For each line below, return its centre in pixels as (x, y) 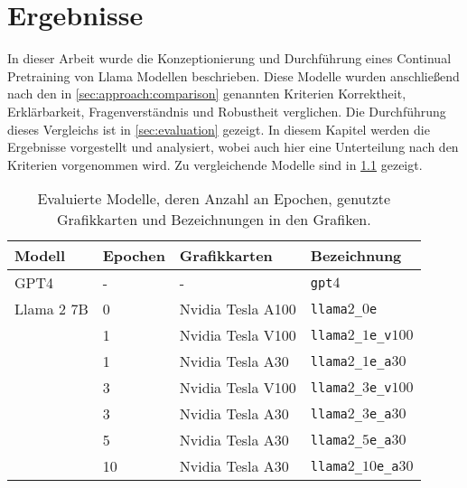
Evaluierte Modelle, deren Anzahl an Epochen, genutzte (214, 199)
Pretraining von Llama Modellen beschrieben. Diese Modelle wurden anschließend (233, 75)
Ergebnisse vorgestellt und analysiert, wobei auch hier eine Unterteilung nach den (233, 147)
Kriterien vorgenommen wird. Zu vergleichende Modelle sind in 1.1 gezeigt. (215, 164)
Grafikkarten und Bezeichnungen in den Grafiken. (214, 220)
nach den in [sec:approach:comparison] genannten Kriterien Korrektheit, (207, 94)
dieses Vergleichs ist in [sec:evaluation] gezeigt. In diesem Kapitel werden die (219, 129)
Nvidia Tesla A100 (238, 309)
